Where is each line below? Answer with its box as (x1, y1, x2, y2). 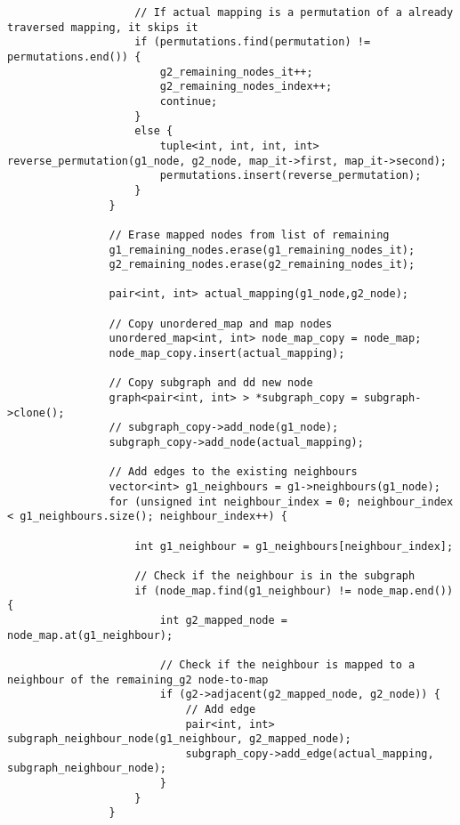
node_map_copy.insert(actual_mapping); (109, 347, 345, 360)
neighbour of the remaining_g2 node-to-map (7, 673, 269, 686)
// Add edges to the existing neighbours (109, 465, 358, 479)
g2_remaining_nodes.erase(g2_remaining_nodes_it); (109, 258, 416, 271)
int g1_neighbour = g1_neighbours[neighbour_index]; (134, 539, 454, 553)
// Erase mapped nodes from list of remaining (109, 228, 390, 241)
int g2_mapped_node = (159, 613, 287, 627)
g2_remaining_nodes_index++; (159, 80, 333, 93)
